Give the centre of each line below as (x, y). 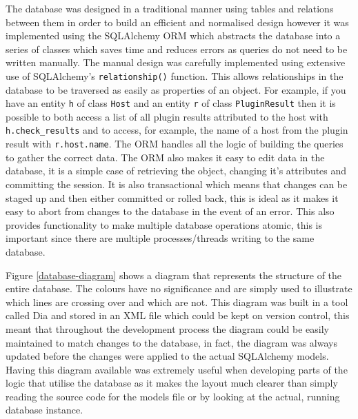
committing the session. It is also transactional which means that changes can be (177, 184)
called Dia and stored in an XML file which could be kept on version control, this (178, 315)
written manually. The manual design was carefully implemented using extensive (176, 62)
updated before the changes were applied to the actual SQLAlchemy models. (167, 356)
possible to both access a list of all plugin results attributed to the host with (167, 116)
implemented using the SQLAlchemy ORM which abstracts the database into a (173, 35)
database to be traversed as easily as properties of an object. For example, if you (176, 89)
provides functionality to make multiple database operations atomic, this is (164, 224)
